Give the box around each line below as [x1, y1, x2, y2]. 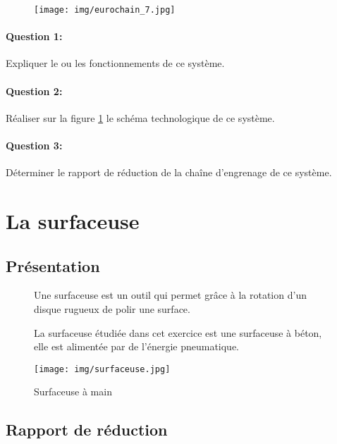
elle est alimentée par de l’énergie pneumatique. [34, 339, 240, 354]
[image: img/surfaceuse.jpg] [34, 364, 171, 374]
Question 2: [6, 83, 63, 98]
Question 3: [6, 138, 63, 153]
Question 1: [6, 29, 63, 44]
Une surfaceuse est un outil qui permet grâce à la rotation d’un [34, 288, 307, 302]
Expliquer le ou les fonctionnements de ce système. [6, 56, 225, 70]
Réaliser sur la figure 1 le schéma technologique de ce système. [6, 110, 275, 125]
